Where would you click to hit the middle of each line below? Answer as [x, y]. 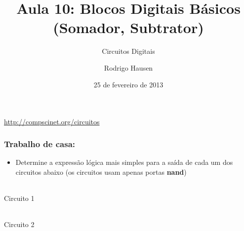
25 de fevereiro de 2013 [128, 84]
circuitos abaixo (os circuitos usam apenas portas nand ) [101, 172]
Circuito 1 [19, 198]
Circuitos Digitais [128, 51]
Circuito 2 [19, 224]
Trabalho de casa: [40, 143]
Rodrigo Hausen [128, 67]
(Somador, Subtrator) [128, 27]
